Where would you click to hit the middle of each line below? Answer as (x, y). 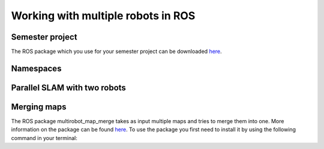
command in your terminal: (44, 138)
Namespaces (36, 68)
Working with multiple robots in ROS (103, 16)
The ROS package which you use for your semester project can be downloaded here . (116, 52)
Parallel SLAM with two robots (68, 87)
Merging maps (39, 107)
